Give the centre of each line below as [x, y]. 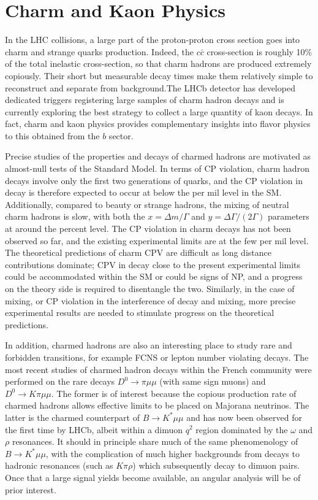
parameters [289, 216]
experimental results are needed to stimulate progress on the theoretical [140, 313]
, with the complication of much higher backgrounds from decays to [172, 453]
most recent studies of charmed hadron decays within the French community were [158, 369]
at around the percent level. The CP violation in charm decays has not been [148, 229]
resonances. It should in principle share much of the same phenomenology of [155, 441]
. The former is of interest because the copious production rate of [174, 393]
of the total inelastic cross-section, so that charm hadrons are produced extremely [158, 63]
